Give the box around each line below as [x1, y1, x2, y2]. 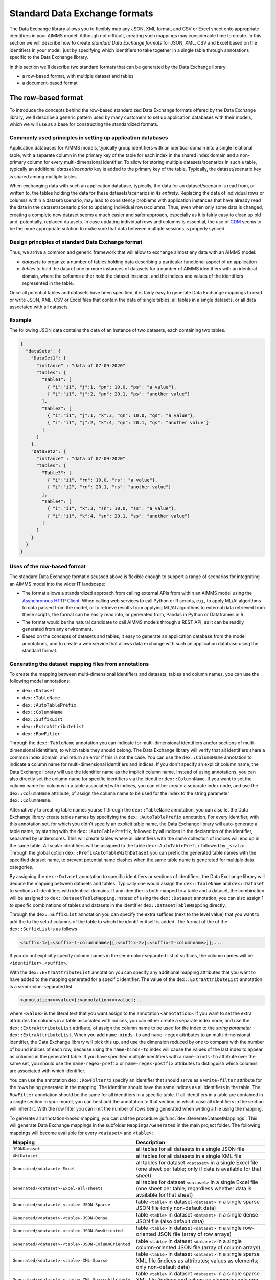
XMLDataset [12, 1153, 38, 1159]
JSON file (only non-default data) [136, 1204, 216, 1211]
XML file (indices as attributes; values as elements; [136, 1257, 259, 1264]
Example [9, 316, 32, 324]
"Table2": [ [41, 405, 72, 411]
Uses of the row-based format [9, 563, 86, 570]
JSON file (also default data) [136, 1218, 204, 1225]
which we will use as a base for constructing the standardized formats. [9, 121, 158, 127]
